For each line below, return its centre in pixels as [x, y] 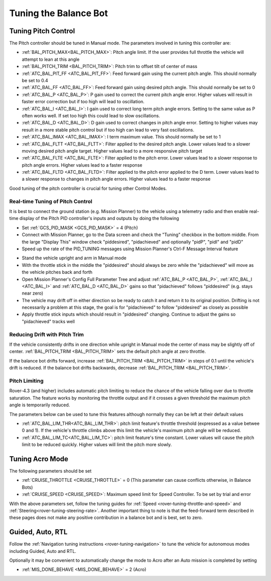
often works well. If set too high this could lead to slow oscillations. [91, 115]
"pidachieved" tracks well [48, 321]
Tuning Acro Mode [39, 459]
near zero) [33, 293]
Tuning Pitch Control [42, 31]
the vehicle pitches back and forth [57, 272]
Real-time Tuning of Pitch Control [51, 201]
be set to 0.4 [35, 81]
